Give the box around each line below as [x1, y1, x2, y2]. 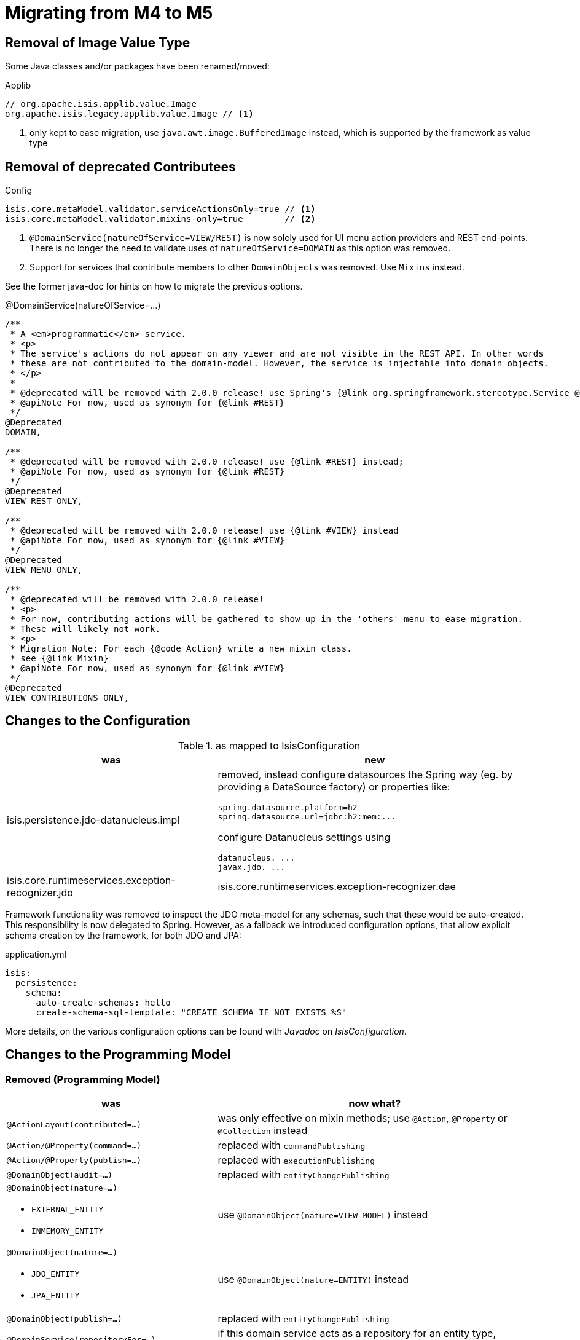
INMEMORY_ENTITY [31, 1226, 104, 1236]
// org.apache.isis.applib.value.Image [5, 99, 197, 109]
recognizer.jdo [7, 886, 73, 899]
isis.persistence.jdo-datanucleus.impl [7, 813, 180, 826]
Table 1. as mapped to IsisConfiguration [178, 739, 361, 752]
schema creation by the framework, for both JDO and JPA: [5, 929, 242, 940]
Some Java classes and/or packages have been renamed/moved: [5, 61, 270, 72]
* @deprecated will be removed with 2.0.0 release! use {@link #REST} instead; [10, 457, 404, 467]
